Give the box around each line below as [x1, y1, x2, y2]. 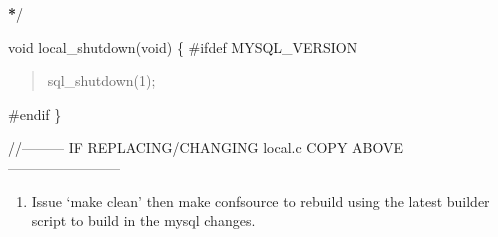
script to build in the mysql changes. [31, 210, 256, 231]
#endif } [8, 103, 62, 124]
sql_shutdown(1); [47, 70, 156, 91]
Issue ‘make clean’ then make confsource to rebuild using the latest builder [31, 190, 490, 211]
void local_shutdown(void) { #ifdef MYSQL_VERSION [8, 36, 358, 57]
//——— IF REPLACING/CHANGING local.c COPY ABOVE [8, 137, 404, 158]
